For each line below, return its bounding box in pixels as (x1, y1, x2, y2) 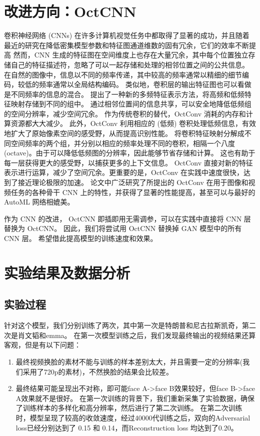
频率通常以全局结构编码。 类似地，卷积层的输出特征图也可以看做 (38, 79, 251, 89)
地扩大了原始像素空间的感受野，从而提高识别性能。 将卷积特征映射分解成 (4, 128, 244, 138)
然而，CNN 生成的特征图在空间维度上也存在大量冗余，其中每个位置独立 (13, 49, 248, 60)
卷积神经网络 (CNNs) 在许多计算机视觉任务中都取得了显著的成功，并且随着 (4, 30, 249, 40)
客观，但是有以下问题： (4, 339, 81, 350)
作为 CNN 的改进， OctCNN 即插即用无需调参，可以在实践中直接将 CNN (4, 213, 242, 223)
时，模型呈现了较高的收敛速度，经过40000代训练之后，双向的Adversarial (15, 412, 250, 422)
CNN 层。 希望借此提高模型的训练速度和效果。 (4, 233, 157, 243)
